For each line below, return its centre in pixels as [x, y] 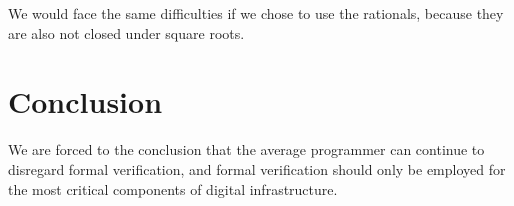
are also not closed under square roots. [126, 32]
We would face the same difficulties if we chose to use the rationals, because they [256, 13]
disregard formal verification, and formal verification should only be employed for [257, 168]
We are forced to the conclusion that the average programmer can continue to [246, 149]
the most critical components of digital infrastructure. [173, 188]
